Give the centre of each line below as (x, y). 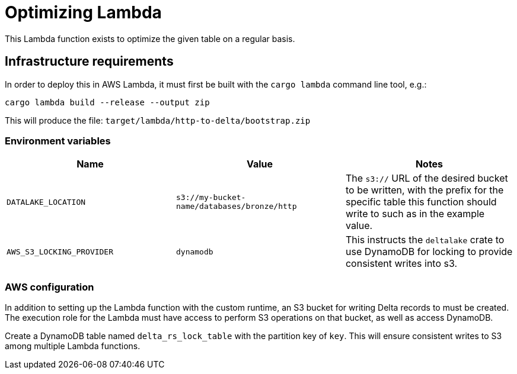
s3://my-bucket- (211, 198)
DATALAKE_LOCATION (46, 202)
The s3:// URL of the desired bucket (427, 178)
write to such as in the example (415, 214)
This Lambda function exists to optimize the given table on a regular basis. (150, 38)
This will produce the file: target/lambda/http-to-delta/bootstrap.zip (158, 120)
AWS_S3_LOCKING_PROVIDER (60, 252)
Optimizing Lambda (83, 12)
